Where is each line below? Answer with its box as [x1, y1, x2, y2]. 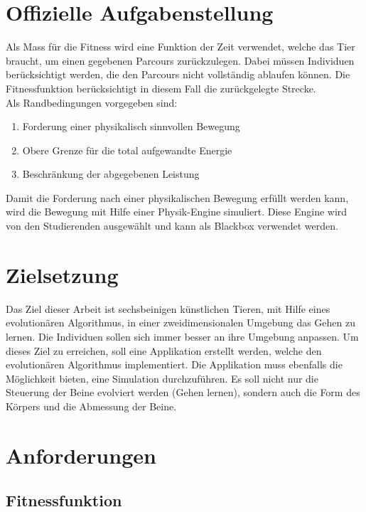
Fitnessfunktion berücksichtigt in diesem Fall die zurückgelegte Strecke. [6, 80, 316, 95]
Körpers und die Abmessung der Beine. [6, 398, 177, 413]
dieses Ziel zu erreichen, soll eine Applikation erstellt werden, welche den [6, 343, 322, 358]
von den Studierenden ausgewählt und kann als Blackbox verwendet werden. [6, 218, 338, 233]
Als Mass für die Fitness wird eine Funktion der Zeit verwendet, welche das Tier [6, 39, 355, 54]
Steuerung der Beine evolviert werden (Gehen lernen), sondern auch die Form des [6, 385, 360, 400]
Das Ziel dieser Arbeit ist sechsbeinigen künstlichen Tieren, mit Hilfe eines [6, 301, 330, 316]
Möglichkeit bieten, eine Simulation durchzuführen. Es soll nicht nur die [6, 370, 318, 385]
